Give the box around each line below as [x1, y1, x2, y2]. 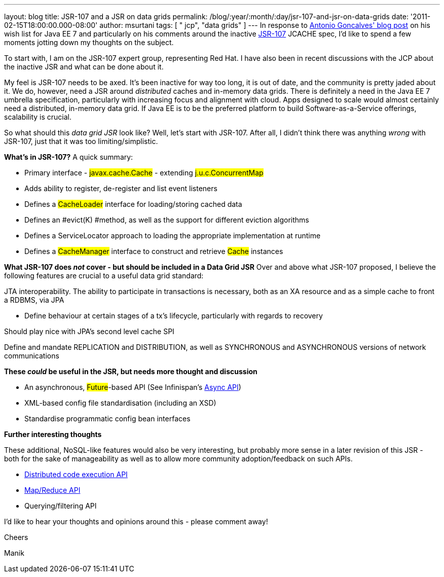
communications [4, 351, 59, 360]
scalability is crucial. [4, 113, 71, 121]
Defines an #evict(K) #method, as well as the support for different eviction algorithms [24, 215, 309, 224]
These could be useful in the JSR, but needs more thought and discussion [4, 367, 257, 376]
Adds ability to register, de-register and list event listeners [24, 184, 217, 193]
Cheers [4, 533, 28, 542]
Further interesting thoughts [4, 430, 102, 439]
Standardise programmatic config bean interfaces [24, 414, 191, 423]
